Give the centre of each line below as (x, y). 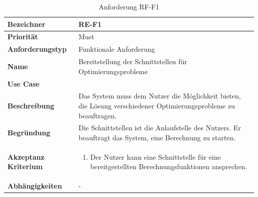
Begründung (29, 133)
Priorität (23, 37)
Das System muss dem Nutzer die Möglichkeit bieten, (160, 96)
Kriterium (25, 166)
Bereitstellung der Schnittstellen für (133, 61)
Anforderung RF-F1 (129, 6)
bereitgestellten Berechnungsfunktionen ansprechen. (169, 166)
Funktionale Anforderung (117, 49)
